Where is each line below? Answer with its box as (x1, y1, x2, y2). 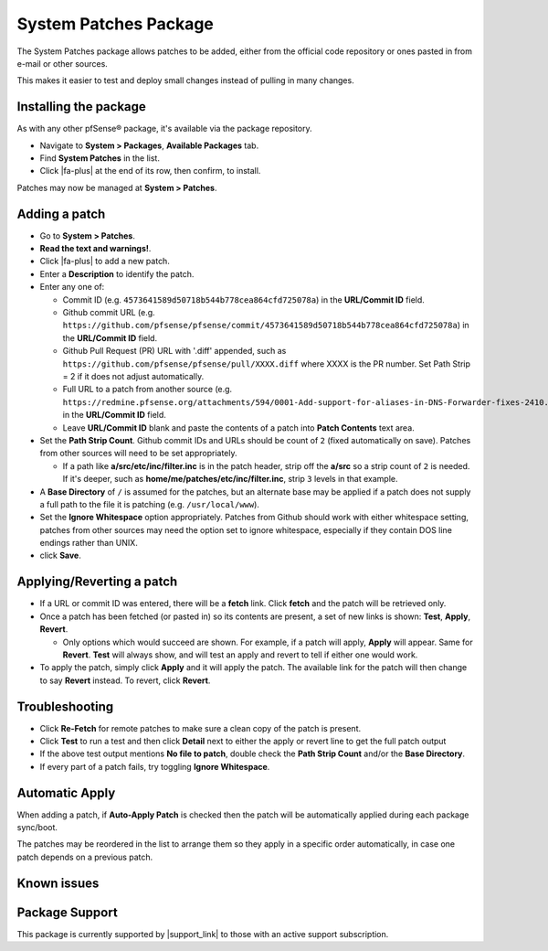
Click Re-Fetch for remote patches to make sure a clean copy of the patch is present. (39, 722, 362, 733)
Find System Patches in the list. (39, 153, 160, 164)
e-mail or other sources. (16, 58, 109, 69)
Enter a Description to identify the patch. (39, 268, 195, 279)
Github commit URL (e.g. (62, 307, 155, 318)
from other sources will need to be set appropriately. (39, 448, 237, 459)
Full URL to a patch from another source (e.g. (62, 384, 233, 395)
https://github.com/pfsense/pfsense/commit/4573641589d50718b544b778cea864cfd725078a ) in (62, 320, 469, 331)
